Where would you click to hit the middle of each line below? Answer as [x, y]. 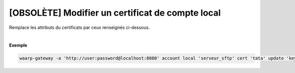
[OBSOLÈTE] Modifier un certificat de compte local [115, 13]
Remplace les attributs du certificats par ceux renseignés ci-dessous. [79, 27]
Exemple [18, 45]
